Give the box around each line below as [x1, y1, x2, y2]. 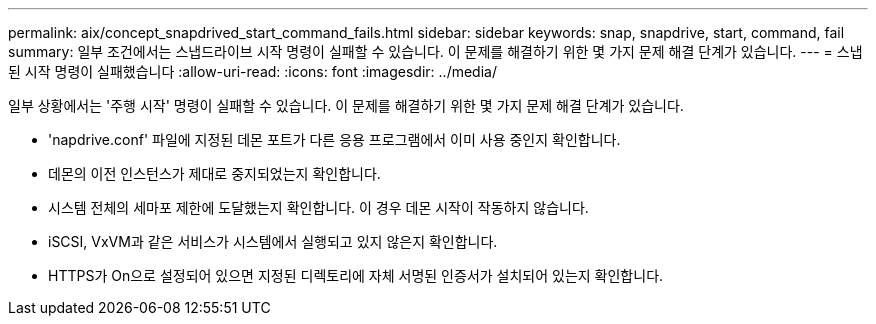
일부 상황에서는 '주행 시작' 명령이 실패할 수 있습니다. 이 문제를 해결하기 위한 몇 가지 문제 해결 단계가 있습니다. [8, 97, 684, 114]
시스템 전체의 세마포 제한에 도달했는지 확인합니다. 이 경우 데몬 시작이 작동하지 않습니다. [48, 199, 589, 216]
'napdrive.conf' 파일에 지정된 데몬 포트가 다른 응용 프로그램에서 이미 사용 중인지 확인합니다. [48, 131, 621, 148]
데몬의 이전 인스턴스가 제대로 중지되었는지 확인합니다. [48, 165, 381, 182]
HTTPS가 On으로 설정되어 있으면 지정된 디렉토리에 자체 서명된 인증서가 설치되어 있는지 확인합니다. [48, 267, 664, 284]
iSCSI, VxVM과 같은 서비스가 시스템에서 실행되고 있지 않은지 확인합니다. [48, 233, 498, 250]
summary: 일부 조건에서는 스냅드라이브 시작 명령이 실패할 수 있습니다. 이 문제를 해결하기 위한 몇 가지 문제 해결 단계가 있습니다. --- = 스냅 [8, 43, 863, 60]
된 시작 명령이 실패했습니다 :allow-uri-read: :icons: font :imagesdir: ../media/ [8, 63, 497, 80]
